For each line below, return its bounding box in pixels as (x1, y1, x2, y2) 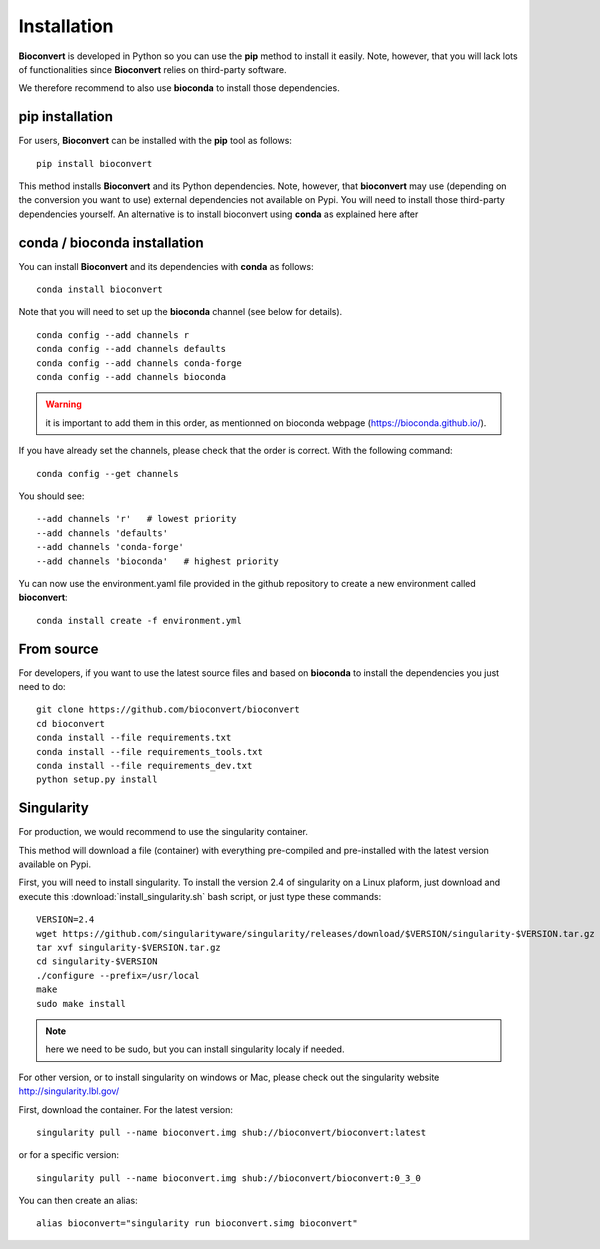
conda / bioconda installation (18, 234, 204, 251)
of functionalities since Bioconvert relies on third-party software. (18, 63, 287, 75)
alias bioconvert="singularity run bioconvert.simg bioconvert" (36, 1218, 359, 1229)
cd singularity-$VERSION (36, 956, 158, 967)
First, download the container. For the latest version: (18, 1103, 234, 1115)
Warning (45, 398, 82, 410)
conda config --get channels (36, 468, 179, 479)
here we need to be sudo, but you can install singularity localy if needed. (45, 1043, 345, 1055)
